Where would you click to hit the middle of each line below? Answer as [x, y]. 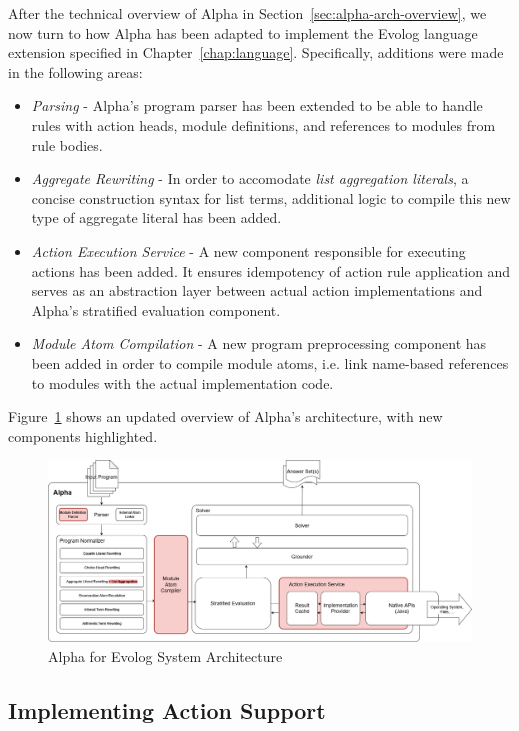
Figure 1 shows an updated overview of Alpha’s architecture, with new [225, 416]
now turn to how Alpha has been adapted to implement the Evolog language [243, 32]
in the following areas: [75, 71]
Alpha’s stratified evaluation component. [156, 309]
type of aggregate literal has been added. [156, 217]
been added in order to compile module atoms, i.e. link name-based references [270, 362]
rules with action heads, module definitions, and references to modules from [263, 124]
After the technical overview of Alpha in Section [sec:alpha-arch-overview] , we [247, 13]
